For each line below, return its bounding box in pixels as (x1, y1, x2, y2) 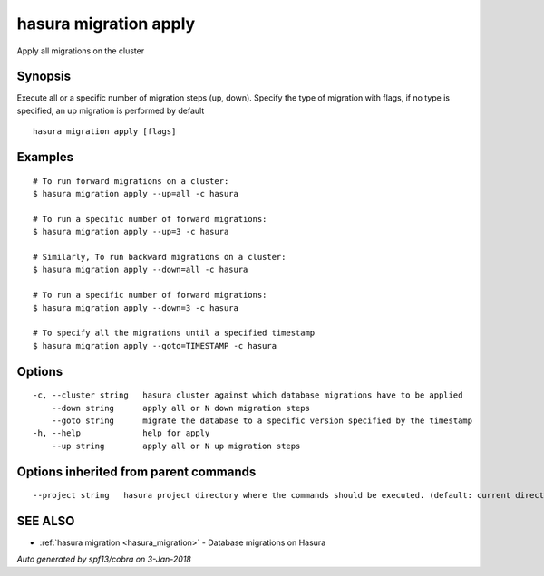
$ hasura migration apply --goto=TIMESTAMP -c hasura (33, 341, 277, 350)
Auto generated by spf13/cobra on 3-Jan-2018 (16, 553, 192, 565)
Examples (16, 149, 74, 165)
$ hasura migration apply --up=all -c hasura (33, 188, 239, 199)
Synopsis (16, 69, 72, 84)
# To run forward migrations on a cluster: (33, 176, 229, 186)
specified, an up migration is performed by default (16, 105, 205, 116)
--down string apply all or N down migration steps (51, 403, 310, 413)
